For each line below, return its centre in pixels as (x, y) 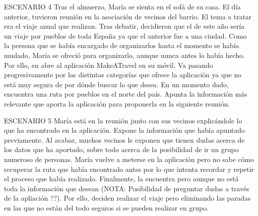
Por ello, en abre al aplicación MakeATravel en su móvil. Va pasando (109, 65)
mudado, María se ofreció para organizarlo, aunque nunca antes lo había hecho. (125, 55)
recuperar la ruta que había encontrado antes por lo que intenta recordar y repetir (129, 169)
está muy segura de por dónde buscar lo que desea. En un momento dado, (116, 84)
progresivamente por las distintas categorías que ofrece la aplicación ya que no (123, 75)
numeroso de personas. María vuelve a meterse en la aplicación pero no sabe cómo (129, 159)
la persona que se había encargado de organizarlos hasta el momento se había (122, 45)
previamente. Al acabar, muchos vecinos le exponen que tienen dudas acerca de (124, 139)
